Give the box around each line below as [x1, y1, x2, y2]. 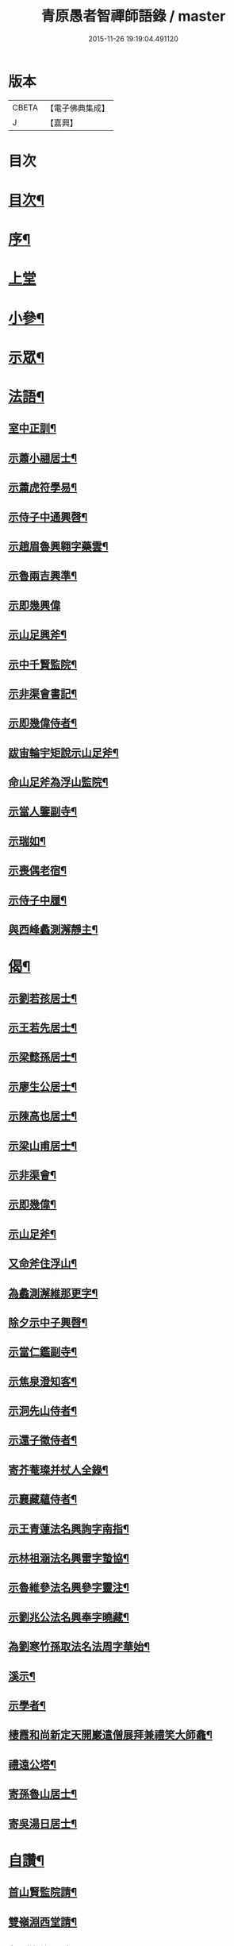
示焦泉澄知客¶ [8, 1374, 78, 1388]
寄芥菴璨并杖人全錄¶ [8, 1462, 109, 1477]
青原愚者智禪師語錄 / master [40, 7, 226, 25]
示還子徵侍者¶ [8, 1434, 78, 1447]
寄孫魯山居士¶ [8, 1787, 78, 1801]
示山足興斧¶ [8, 628, 67, 642]
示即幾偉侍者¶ [8, 716, 78, 730]
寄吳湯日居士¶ [8, 1817, 78, 1830]
